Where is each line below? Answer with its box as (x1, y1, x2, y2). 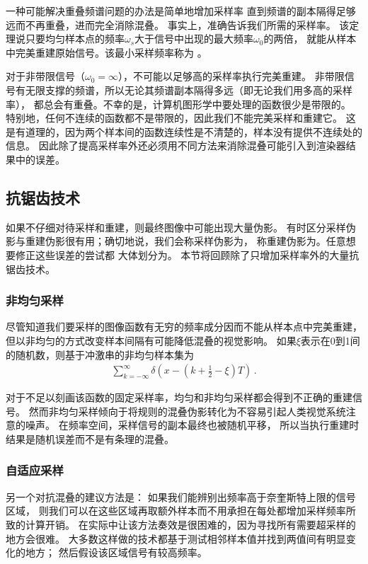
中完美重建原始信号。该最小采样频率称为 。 (6, 45, 207, 59)
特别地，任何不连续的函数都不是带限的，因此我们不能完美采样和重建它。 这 (6, 110, 356, 125)
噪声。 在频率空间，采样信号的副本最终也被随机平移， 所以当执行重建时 (25, 418, 360, 432)
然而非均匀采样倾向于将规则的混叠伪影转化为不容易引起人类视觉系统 (28, 403, 346, 418)
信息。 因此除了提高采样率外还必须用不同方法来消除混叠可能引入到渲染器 (6, 138, 346, 153)
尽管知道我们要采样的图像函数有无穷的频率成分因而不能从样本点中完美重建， (6, 319, 362, 334)
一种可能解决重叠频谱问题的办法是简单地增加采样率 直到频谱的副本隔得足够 (6, 4, 356, 18)
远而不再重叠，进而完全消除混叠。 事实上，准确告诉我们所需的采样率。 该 (6, 17, 350, 32)
